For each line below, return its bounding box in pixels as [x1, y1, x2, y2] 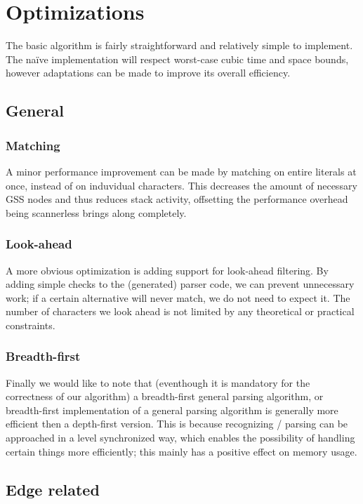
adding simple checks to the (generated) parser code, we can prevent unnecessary [6, 277, 355, 291]
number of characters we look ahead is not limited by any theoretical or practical [6, 304, 355, 319]
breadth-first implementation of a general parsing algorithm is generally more [6, 402, 338, 417]
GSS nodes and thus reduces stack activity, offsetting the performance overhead [6, 192, 348, 206]
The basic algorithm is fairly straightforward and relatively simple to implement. [6, 38, 353, 53]
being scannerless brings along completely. [6, 205, 187, 220]
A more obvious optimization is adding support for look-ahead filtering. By [6, 263, 329, 277]
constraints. [6, 317, 55, 332]
